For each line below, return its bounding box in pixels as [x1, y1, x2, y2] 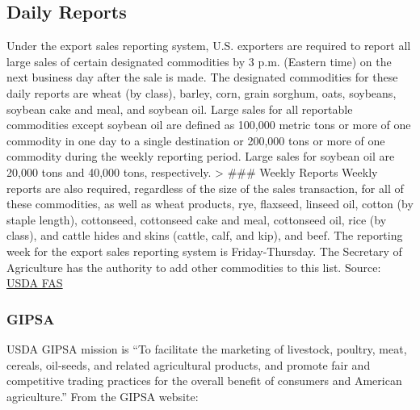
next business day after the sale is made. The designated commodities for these [6, 69, 398, 86]
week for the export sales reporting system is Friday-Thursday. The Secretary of [6, 242, 402, 259]
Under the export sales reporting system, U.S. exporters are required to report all [6, 37, 411, 54]
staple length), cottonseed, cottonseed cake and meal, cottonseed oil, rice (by [6, 211, 387, 228]
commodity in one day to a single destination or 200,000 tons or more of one [6, 132, 385, 149]
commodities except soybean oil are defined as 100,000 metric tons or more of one [6, 116, 411, 133]
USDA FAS [6, 274, 63, 291]
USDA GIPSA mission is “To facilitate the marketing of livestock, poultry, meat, [6, 340, 407, 357]
